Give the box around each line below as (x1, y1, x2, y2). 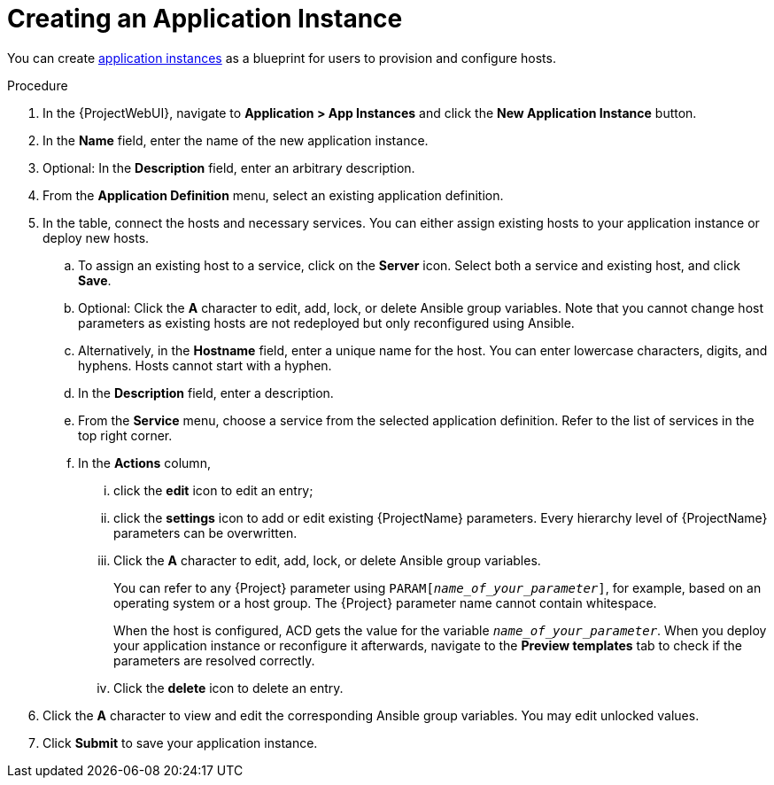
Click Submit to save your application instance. (43, 734, 318, 750)
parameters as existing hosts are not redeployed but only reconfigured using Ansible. (78, 315, 575, 330)
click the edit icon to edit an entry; (113, 482, 313, 498)
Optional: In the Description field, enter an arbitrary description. (43, 159, 415, 175)
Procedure (7, 77, 68, 93)
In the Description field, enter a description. (78, 385, 334, 400)
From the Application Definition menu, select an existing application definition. (43, 187, 504, 203)
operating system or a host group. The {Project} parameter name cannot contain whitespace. (113, 595, 657, 610)
